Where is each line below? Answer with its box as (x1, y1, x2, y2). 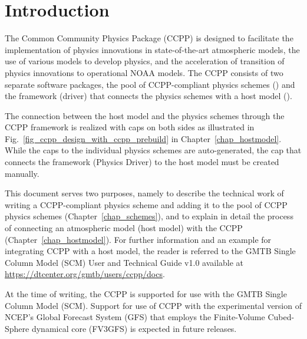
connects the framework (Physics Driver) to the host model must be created (5, 156, 279, 168)
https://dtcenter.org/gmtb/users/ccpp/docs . (5, 268, 165, 280)
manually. (5, 167, 39, 179)
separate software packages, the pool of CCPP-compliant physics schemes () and (5, 78, 295, 90)
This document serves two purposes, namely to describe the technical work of (5, 187, 284, 199)
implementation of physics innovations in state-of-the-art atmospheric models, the (5, 43, 300, 55)
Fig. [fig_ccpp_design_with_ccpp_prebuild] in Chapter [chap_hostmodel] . (5, 132, 282, 144)
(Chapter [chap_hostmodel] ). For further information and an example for (5, 233, 272, 245)
